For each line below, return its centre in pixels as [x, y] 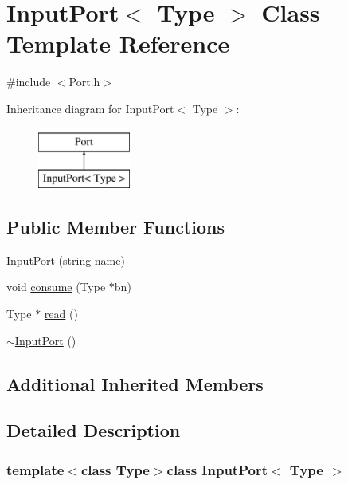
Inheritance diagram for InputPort [90, 108]
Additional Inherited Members [135, 383]
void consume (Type [56, 287]
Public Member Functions [115, 227]
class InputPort [217, 469]
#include [29, 82]
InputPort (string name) [66, 260]
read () [61, 314]
